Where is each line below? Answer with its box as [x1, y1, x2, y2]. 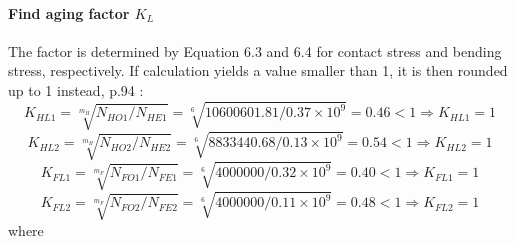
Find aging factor [8, 2, 130, 23]
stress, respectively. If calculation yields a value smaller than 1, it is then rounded [8, 60, 508, 81]
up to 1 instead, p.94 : [8, 79, 144, 100]
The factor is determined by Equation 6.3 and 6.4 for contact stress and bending [8, 40, 502, 61]
